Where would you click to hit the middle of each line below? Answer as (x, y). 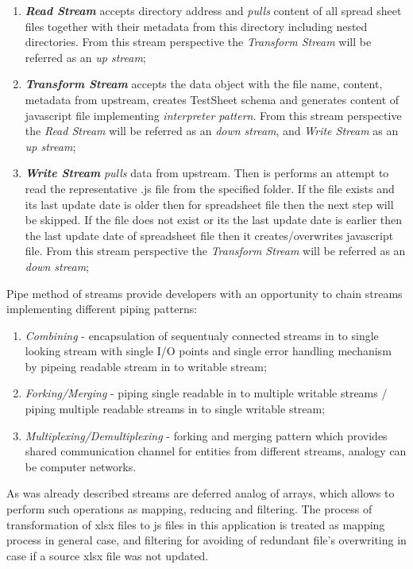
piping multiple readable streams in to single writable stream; (175, 409)
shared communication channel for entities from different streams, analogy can (216, 451)
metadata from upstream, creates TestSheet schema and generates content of (212, 99)
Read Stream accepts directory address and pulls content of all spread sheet (213, 10)
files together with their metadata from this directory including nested (196, 26)
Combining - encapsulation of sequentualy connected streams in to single (202, 335)
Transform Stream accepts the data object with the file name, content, (204, 84)
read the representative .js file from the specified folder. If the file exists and (210, 188)
